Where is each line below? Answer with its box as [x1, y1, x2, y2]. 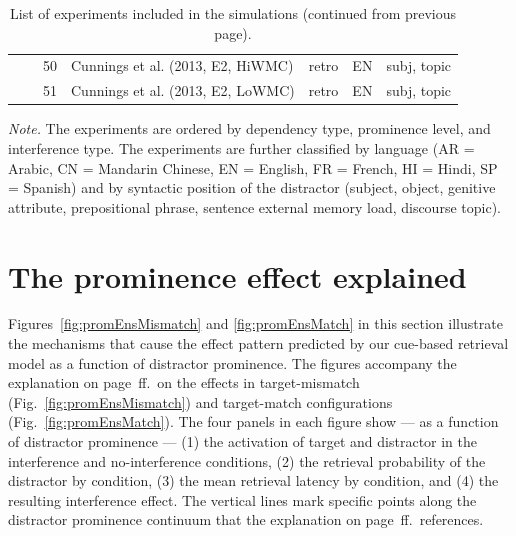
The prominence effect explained [8, 255, 467, 296]
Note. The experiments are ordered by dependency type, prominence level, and [8, 118, 491, 139]
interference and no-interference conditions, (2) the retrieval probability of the [8, 450, 486, 471]
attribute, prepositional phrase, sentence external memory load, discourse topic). [8, 196, 501, 217]
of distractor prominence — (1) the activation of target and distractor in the [8, 431, 478, 452]
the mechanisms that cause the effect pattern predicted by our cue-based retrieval [8, 333, 509, 354]
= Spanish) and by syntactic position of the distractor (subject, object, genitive [8, 177, 496, 198]
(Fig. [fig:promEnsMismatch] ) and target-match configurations [8, 391, 393, 412]
